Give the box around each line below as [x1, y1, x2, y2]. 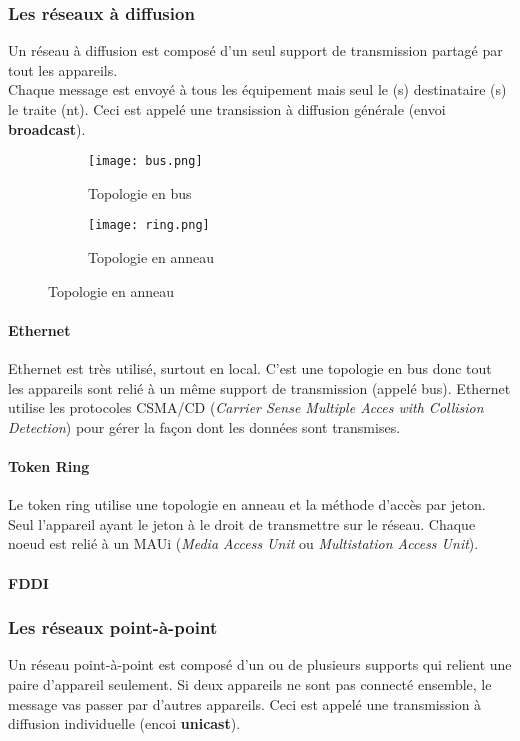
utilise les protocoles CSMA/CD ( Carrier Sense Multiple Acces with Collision [8, 397, 484, 418]
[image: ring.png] [88, 218, 210, 233]
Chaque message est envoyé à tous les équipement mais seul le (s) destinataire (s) [8, 79, 507, 100]
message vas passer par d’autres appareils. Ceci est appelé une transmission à [8, 693, 482, 714]
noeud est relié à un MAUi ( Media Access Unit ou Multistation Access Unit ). [8, 533, 479, 554]
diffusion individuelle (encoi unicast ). [8, 713, 241, 734]
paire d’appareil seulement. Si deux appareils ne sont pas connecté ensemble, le [8, 674, 492, 695]
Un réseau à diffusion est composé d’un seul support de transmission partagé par [8, 40, 503, 61]
